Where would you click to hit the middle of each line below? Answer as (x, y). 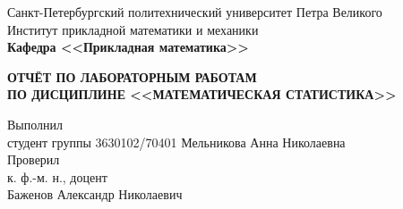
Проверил (34, 159)
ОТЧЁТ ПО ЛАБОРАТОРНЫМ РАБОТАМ (132, 76)
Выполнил (35, 124)
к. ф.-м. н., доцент (57, 176)
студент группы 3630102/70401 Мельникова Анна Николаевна (176, 142)
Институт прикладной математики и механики (133, 29)
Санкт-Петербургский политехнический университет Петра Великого (195, 12)
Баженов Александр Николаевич (95, 194)
